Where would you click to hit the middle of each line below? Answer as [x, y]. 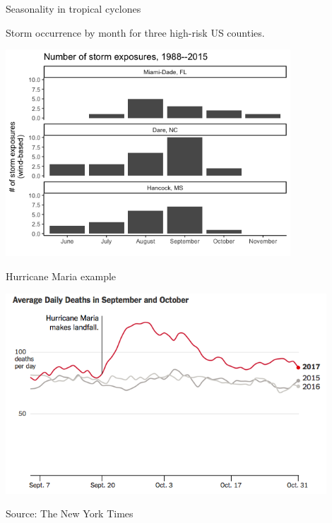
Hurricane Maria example [61, 276]
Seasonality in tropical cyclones [73, 8]
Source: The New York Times [70, 513]
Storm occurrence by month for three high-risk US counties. [135, 32]
